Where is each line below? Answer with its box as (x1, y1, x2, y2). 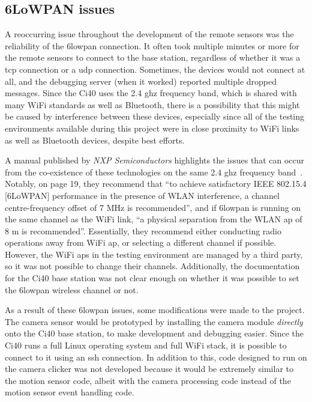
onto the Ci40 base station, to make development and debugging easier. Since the (5, 327, 304, 340)
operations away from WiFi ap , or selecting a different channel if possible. (5, 236, 277, 249)
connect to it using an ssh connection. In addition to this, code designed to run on (5, 350, 307, 363)
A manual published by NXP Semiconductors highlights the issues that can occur (5, 154, 305, 166)
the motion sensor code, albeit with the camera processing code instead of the (5, 374, 291, 386)
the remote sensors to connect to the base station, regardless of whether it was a (5, 51, 301, 64)
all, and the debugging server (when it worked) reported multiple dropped (5, 75, 277, 87)
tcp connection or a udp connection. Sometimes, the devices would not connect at (5, 62, 305, 75)
